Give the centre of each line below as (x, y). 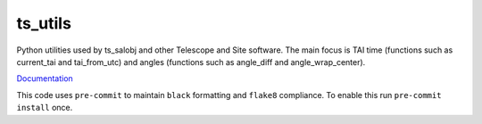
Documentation (45, 79)
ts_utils (44, 23)
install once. (45, 108)
